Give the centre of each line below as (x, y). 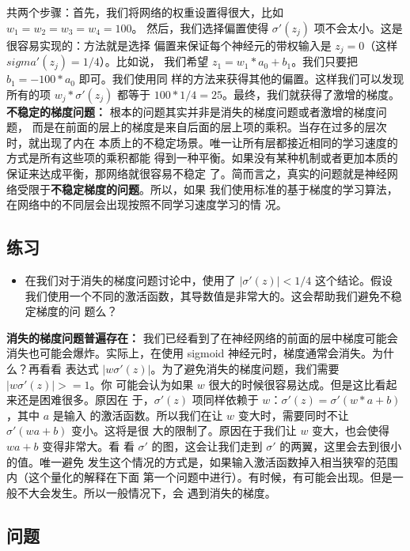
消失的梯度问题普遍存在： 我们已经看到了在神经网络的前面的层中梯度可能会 (202, 337)
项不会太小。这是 (358, 27)
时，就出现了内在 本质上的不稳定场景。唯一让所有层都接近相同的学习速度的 (202, 142)
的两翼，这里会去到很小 (341, 445)
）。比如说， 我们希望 (154, 61)
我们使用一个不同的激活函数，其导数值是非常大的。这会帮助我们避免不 (208, 295)
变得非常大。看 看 (88, 445)
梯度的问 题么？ (77, 311)
